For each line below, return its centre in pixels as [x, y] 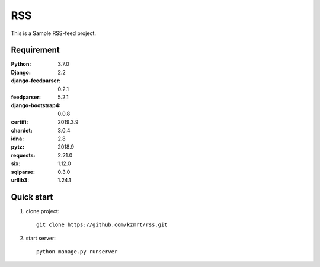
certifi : [20, 122]
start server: [41, 238]
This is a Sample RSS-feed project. [53, 33]
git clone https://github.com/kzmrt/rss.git [102, 225]
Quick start [32, 197]
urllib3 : [20, 180]
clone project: [43, 211]
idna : [17, 139]
